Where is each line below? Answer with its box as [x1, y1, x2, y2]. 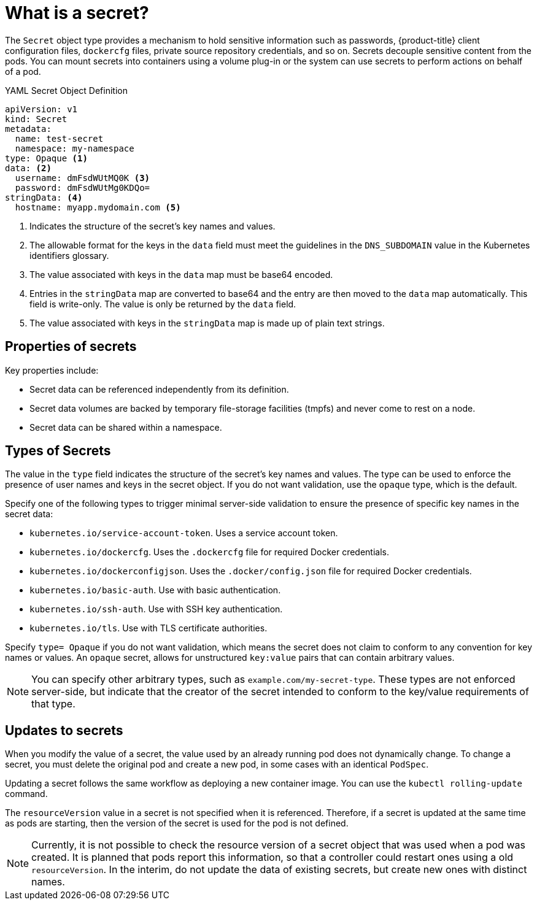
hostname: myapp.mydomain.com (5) [15, 202, 181, 212]
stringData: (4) [5, 192, 83, 202]
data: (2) [5, 163, 52, 173]
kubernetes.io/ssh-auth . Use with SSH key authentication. [29, 604, 283, 615]
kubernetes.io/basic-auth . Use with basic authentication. [29, 585, 281, 596]
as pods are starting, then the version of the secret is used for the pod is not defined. [5, 818, 349, 829]
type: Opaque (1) [5, 153, 88, 163]
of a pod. [5, 66, 41, 77]
